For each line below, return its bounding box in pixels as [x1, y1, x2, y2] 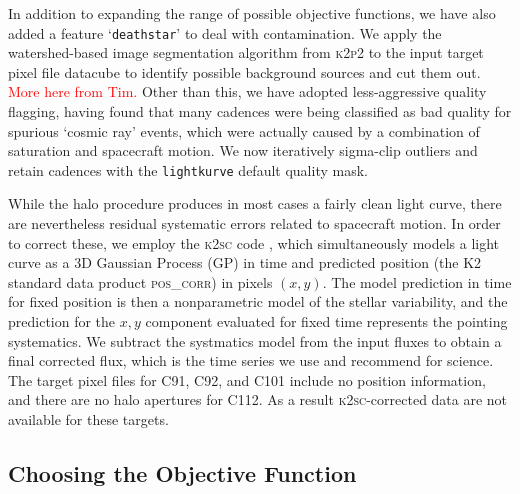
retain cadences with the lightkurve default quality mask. [8, 159, 368, 180]
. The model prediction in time [322, 271, 512, 292]
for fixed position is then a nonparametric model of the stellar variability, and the [8, 291, 508, 312]
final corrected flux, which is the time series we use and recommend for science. [8, 350, 494, 371]
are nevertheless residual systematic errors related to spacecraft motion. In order [8, 213, 501, 234]
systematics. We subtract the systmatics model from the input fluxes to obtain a [8, 330, 502, 351]
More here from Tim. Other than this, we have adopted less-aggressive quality [8, 81, 487, 102]
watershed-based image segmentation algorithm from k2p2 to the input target [8, 42, 484, 63]
